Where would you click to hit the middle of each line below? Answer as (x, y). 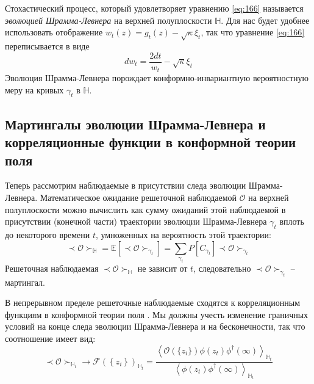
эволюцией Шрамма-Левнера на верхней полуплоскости (109, 20)
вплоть (292, 221)
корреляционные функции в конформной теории (151, 142)
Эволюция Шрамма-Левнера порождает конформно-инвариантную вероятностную (157, 78)
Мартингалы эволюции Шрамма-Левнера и (135, 124)
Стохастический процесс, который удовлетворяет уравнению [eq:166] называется (154, 8)
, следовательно (222, 268)
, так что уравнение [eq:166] (253, 32)
